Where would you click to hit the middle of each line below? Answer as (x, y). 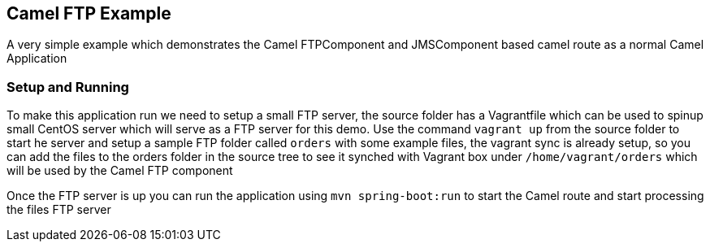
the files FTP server (59, 210)
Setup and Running (68, 87)
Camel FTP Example (89, 13)
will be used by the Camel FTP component (120, 171)
